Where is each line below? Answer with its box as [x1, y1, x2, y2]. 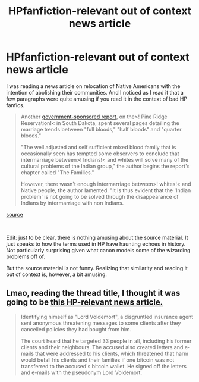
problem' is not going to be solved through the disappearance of [20, 193, 179, 200]
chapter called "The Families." [20, 168, 94, 176]
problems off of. [6, 253, 46, 260]
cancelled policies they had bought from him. [20, 325, 132, 333]
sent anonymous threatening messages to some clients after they [20, 320, 181, 327]
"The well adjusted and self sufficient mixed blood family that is [20, 143, 176, 151]
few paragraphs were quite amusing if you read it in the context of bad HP [6, 95, 188, 102]
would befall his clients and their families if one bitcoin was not [20, 356, 175, 364]
